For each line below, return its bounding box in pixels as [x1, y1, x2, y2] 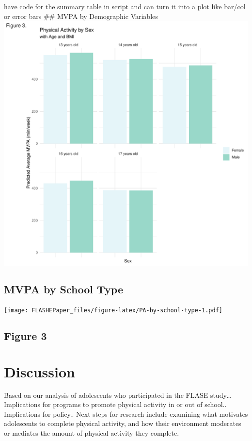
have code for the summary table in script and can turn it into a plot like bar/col [4, 1, 246, 11]
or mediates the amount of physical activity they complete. [4, 427, 179, 438]
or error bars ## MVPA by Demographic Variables [4, 11, 158, 21]
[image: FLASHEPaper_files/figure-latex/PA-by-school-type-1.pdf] [4, 306, 223, 314]
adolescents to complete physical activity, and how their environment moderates [4, 418, 241, 428]
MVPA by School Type [4, 282, 123, 297]
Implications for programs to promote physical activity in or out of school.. [4, 399, 227, 409]
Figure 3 [4, 328, 47, 343]
